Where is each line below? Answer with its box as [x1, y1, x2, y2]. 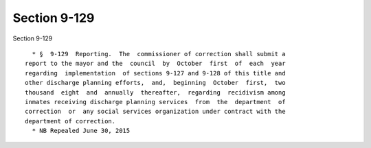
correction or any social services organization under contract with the [25, 108, 286, 116]
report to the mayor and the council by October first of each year [25, 60, 286, 68]
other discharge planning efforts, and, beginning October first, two [25, 79, 286, 87]
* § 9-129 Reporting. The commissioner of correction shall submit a [32, 50, 286, 58]
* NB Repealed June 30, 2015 [32, 127, 131, 135]
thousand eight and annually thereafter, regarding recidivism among [25, 88, 286, 96]
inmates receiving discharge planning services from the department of [25, 98, 286, 106]
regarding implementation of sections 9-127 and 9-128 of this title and [25, 69, 286, 77]
